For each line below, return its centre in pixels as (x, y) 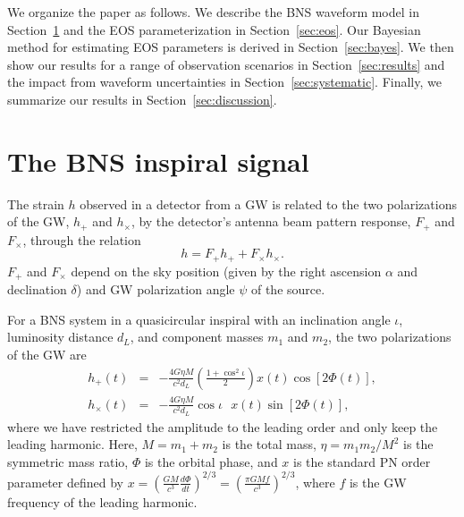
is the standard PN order (362, 461)
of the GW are (47, 355)
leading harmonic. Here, (72, 444)
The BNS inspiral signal (158, 161)
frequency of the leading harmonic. (102, 501)
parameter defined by (65, 482)
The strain (36, 203)
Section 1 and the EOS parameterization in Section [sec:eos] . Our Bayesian (214, 29)
